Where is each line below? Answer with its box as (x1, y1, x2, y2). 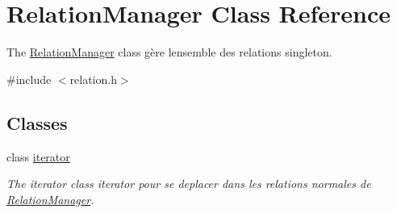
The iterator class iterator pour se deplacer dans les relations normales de (6, 175, 371, 192)
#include (6, 70, 52, 87)
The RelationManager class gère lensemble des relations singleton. (6, 44, 332, 61)
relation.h (69, 70, 117, 87)
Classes (6, 110, 68, 135)
